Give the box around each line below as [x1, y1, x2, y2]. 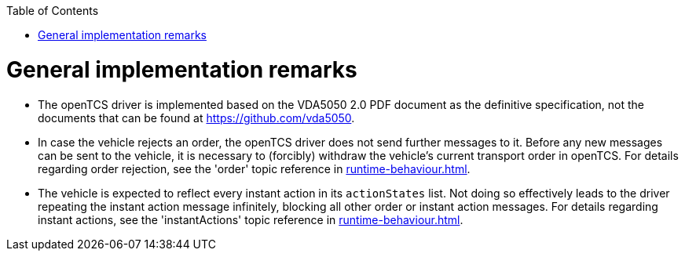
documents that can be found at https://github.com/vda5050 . [38, 110, 355, 125]
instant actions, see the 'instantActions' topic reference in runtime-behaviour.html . [38, 212, 463, 226]
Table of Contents [6, 4, 99, 17]
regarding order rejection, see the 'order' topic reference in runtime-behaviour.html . [38, 161, 471, 176]
